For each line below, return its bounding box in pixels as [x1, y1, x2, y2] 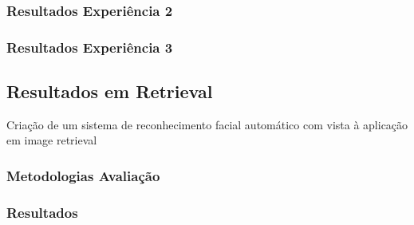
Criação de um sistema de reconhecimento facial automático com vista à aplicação [6, 116, 408, 132]
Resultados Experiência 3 [6, 37, 173, 57]
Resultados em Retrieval [6, 79, 213, 104]
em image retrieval [6, 132, 97, 148]
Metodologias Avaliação [6, 166, 160, 185]
